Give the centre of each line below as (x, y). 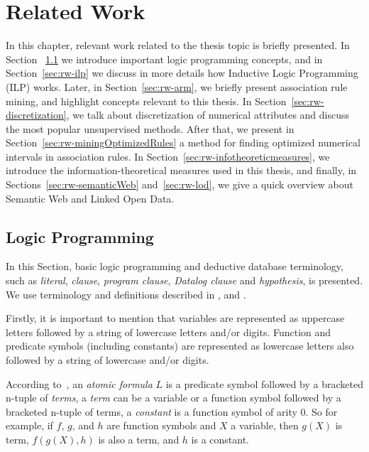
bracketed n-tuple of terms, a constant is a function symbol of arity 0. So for (172, 411)
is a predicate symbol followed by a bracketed (264, 383)
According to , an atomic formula (79, 383)
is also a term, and (139, 439)
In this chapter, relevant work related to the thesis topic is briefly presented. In (178, 45)
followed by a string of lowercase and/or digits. (108, 360)
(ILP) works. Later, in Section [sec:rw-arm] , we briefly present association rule (177, 86)
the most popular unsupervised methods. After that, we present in (150, 128)
